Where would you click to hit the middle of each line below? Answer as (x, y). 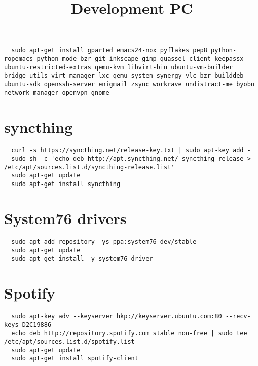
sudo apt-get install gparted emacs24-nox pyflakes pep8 (109, 50)
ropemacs (19, 59)
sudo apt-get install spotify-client (75, 359)
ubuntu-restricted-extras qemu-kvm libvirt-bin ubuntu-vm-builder (119, 67)
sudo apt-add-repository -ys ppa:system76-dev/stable (104, 242)
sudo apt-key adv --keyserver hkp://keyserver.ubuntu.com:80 (117, 316)
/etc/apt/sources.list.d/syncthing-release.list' (89, 167)
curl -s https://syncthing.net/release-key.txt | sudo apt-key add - (131, 150)
